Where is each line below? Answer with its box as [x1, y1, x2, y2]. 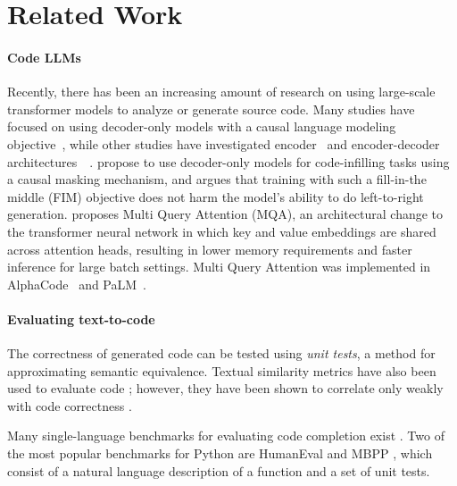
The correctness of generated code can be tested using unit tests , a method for [7, 344, 436, 363]
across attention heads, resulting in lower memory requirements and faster [7, 239, 412, 258]
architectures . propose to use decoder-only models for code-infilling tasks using [7, 152, 450, 171]
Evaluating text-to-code [7, 309, 155, 328]
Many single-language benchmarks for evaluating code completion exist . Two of [7, 426, 445, 445]
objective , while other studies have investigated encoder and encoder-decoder [7, 134, 440, 153]
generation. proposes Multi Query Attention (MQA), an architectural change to [7, 205, 444, 223]
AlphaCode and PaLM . [7, 274, 146, 293]
